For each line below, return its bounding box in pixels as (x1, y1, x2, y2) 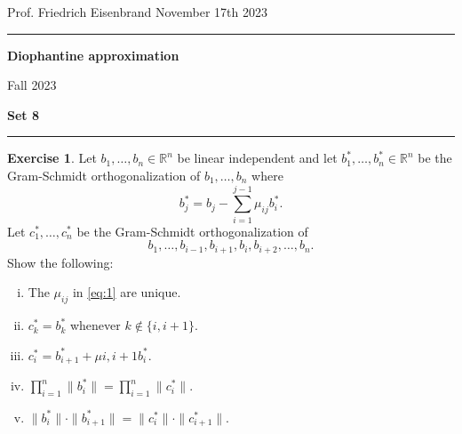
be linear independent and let (177, 149, 338, 167)
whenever (69, 316, 121, 334)
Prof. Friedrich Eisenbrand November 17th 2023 (7, 3, 267, 20)
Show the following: (7, 253, 114, 271)
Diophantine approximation (7, 45, 179, 64)
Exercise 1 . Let (7, 149, 97, 167)
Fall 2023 (7, 76, 57, 94)
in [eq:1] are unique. (72, 283, 181, 301)
